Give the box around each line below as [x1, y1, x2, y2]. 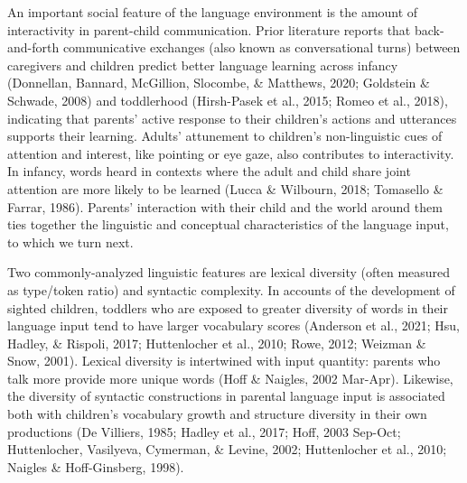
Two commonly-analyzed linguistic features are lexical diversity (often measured [7, 263, 451, 282]
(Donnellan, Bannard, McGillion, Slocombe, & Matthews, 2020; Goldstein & [7, 73, 430, 92]
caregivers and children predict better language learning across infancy [7, 55, 398, 74]
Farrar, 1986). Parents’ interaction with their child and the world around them [7, 197, 443, 216]
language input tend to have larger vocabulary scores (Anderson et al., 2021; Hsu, [7, 316, 461, 335]
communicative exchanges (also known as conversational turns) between [62, 38, 461, 57]
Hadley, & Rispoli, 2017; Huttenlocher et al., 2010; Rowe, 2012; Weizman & [7, 333, 426, 352]
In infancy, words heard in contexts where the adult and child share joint [7, 162, 411, 181]
